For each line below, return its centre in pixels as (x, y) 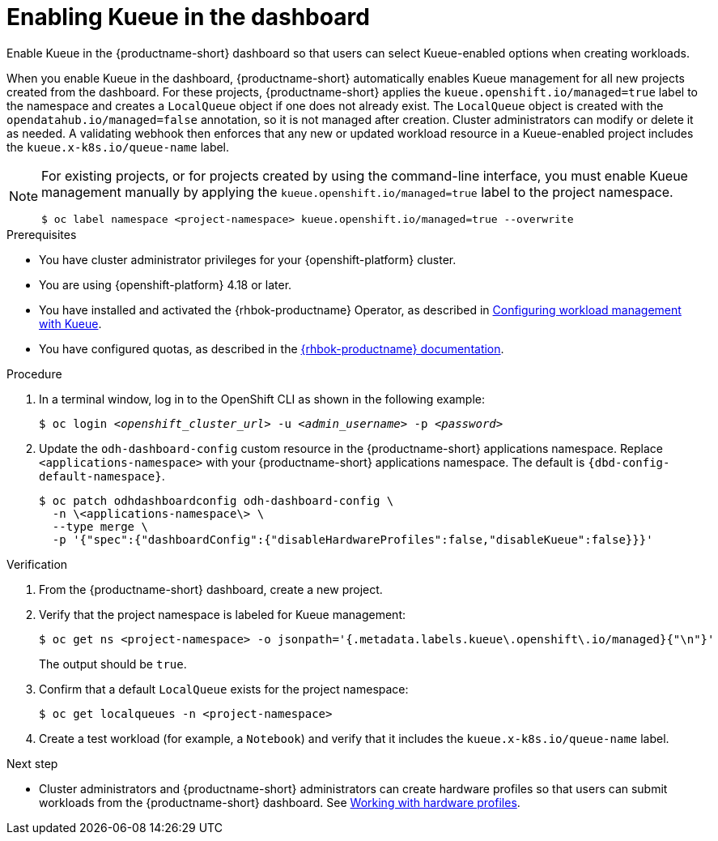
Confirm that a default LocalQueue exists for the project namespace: (224, 689)
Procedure (34, 374)
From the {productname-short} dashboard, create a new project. (211, 589)
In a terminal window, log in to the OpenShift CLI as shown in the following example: (262, 399)
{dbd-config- (629, 462)
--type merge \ (100, 526)
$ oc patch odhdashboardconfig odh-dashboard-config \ (217, 500)
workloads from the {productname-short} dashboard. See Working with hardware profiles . (280, 802)
